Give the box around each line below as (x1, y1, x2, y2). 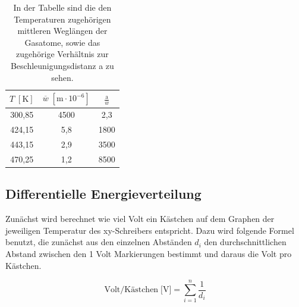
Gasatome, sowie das (24, 36, 100, 48)
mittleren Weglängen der (17, 24, 108, 37)
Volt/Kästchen (104, 286, 159, 294)
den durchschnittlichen (204, 236, 287, 248)
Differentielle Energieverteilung (5, 184, 202, 203)
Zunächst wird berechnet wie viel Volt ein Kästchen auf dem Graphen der (5, 212, 275, 225)
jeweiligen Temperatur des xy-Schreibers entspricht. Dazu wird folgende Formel (5, 224, 294, 236)
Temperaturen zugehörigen (14, 12, 111, 25)
